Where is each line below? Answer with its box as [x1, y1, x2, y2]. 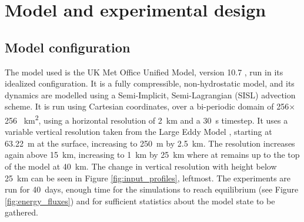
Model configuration [5, 38, 131, 56]
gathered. [5, 206, 38, 218]
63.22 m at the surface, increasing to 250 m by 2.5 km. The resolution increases [5, 137, 295, 149]
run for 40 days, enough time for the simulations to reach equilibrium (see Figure [5, 183, 299, 196]
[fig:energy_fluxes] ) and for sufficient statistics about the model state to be [5, 194, 275, 207]
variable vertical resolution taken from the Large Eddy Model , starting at [5, 125, 272, 138]
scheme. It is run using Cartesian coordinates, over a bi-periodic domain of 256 [5, 100, 289, 112]
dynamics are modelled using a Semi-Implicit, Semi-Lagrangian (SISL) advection [5, 88, 296, 101]
